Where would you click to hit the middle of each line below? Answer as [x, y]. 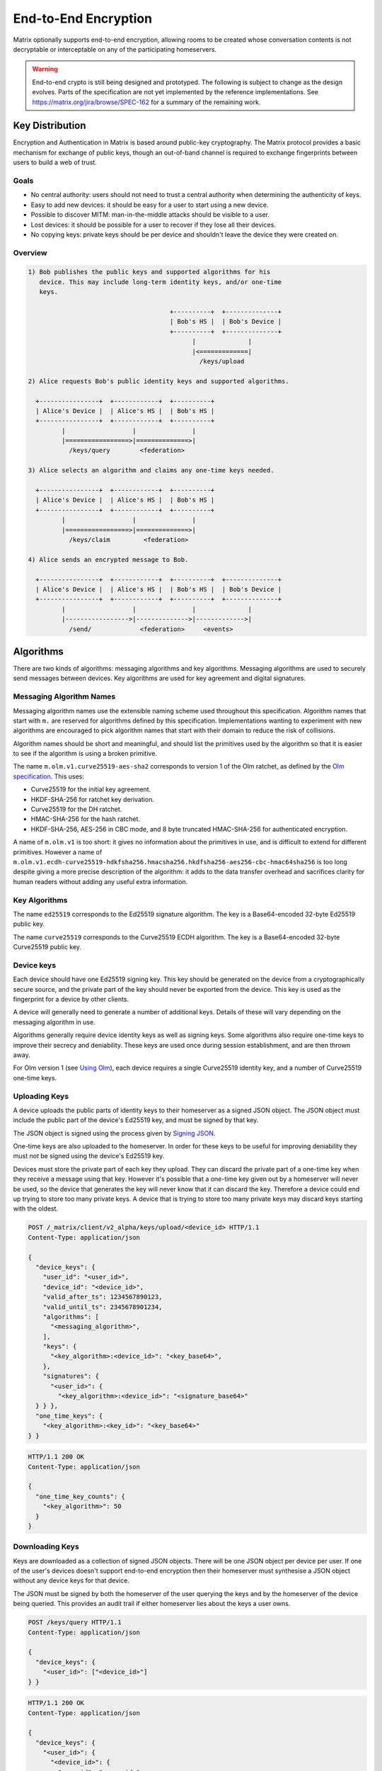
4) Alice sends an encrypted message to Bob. [108, 559]
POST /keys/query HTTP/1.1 [75, 1623]
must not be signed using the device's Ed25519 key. [89, 1156]
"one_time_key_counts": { [80, 1496]
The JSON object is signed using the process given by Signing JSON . [114, 1133]
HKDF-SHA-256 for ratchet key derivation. [93, 799]
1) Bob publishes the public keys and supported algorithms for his [149, 272]
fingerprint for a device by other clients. [71, 1000]
